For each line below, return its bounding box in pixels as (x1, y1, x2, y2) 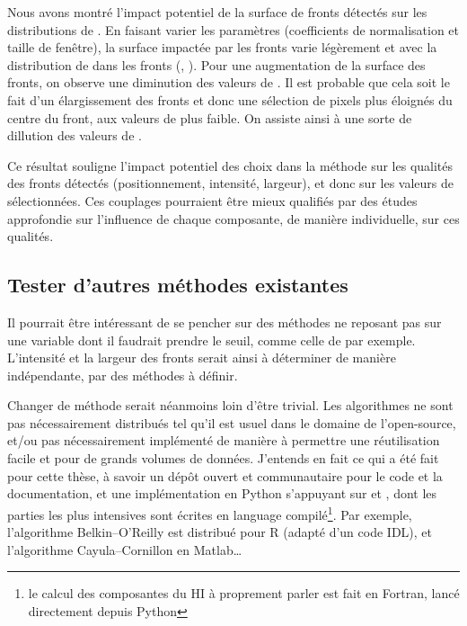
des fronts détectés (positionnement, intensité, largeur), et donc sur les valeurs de (7, 174, 454, 192)
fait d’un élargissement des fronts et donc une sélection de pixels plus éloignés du (7, 90, 453, 109)
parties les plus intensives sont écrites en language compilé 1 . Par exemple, (7, 502, 412, 523)
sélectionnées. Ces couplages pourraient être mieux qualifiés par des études (7, 191, 418, 210)
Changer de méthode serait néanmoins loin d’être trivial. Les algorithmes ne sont (7, 396, 454, 415)
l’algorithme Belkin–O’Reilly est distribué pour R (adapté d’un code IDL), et (7, 523, 433, 541)
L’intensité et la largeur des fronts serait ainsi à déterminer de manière (7, 348, 396, 367)
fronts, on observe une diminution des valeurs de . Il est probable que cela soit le (7, 73, 450, 92)
